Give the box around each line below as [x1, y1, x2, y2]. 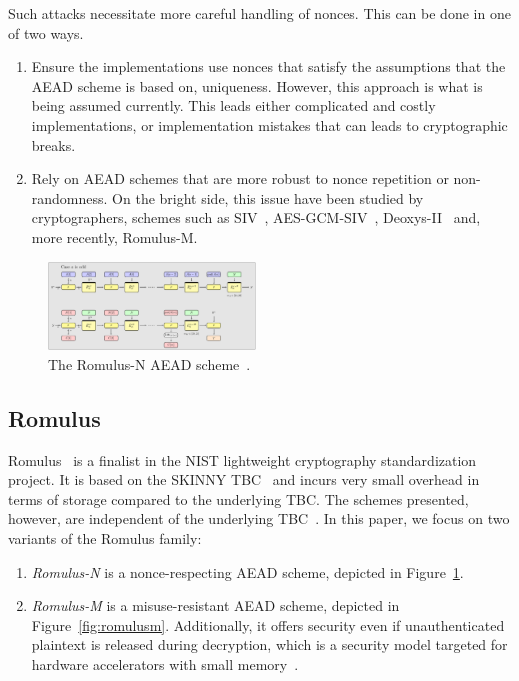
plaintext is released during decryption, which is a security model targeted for [31, 634, 508, 655]
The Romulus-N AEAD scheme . [48, 353, 251, 374]
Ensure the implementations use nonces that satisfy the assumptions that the [31, 56, 506, 77]
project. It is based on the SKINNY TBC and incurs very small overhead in [8, 469, 480, 490]
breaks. [31, 134, 76, 155]
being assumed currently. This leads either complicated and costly [31, 95, 436, 116]
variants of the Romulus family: [8, 527, 202, 548]
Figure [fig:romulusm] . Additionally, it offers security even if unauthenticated [31, 614, 505, 635]
